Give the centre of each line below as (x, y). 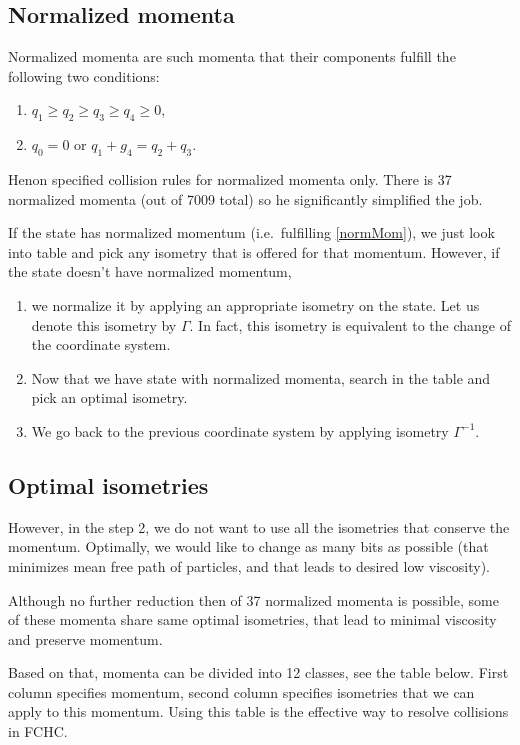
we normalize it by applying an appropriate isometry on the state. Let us (255, 304)
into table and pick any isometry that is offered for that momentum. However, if (254, 251)
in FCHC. (38, 731)
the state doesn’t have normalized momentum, (150, 271)
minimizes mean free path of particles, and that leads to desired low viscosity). (249, 565)
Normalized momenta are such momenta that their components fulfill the (232, 56)
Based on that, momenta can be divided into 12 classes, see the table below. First (258, 672)
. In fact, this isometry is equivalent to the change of (350, 324)
